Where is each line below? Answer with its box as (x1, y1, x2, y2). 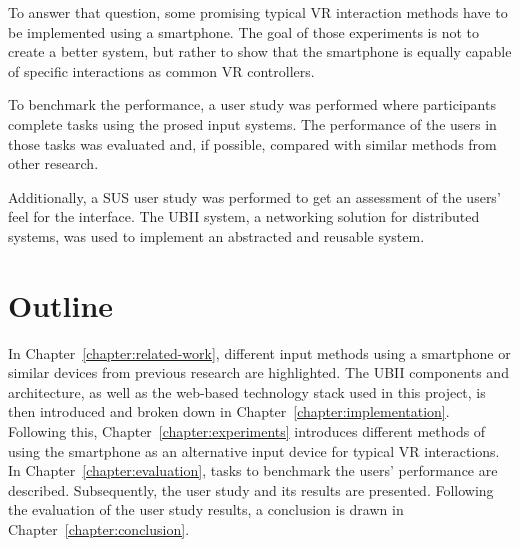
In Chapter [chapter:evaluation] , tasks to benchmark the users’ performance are (8, 460, 498, 481)
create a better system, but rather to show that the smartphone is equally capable (8, 41, 512, 62)
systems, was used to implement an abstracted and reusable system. (8, 225, 425, 246)
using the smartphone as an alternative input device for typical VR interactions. (8, 440, 500, 461)
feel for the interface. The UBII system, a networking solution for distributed (8, 206, 480, 227)
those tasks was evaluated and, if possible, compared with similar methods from (8, 133, 497, 154)
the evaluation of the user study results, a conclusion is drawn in (8, 499, 404, 520)
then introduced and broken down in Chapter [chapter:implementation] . (8, 401, 450, 422)
